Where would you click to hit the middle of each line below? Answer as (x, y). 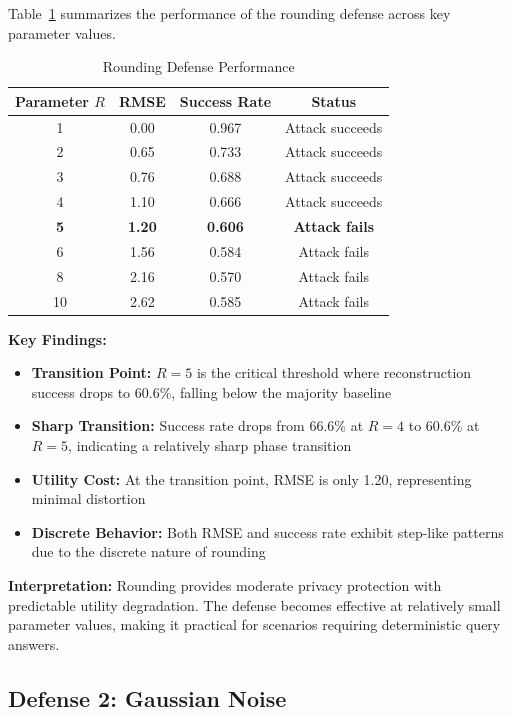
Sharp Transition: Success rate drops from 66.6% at (197, 425)
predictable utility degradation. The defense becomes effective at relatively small (254, 604)
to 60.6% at (444, 425)
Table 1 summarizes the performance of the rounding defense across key (229, 13)
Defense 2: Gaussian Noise (147, 697)
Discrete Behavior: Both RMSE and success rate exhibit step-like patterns (267, 531)
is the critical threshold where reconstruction (334, 372)
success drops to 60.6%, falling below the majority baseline (211, 391)
